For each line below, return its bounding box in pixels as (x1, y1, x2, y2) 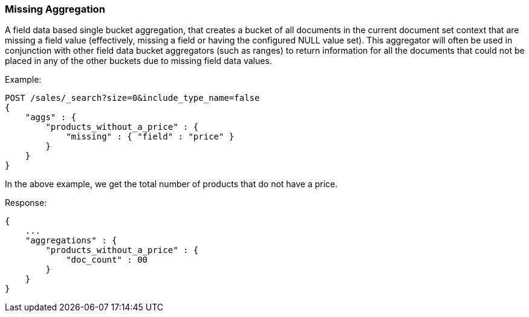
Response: (5, 197, 47, 208)
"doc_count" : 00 (66, 255, 148, 265)
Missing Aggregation (5, 3, 105, 15)
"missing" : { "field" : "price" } (66, 132, 235, 142)
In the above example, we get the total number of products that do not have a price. (5, 179, 338, 190)
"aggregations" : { (25, 235, 117, 246)
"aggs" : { (25, 112, 77, 123)
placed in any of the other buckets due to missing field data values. (5, 56, 272, 66)
